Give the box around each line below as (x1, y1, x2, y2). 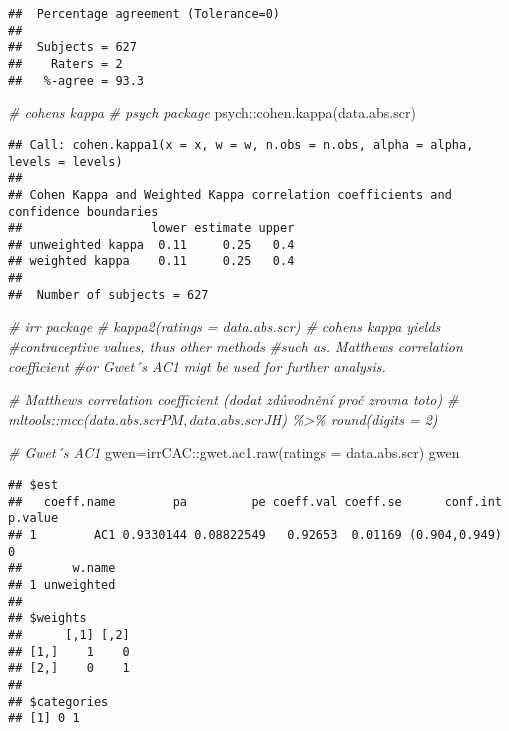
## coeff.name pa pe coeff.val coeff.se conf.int (8, 494, 502, 509)
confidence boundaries (8, 204, 159, 219)
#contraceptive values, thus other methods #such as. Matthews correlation (8, 336, 463, 357)
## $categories (8, 694, 109, 709)
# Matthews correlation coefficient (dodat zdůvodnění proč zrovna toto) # (8, 389, 459, 410)
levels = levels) (8, 154, 123, 169)
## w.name (8, 561, 116, 576)
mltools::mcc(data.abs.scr (8, 408, 161, 429)
